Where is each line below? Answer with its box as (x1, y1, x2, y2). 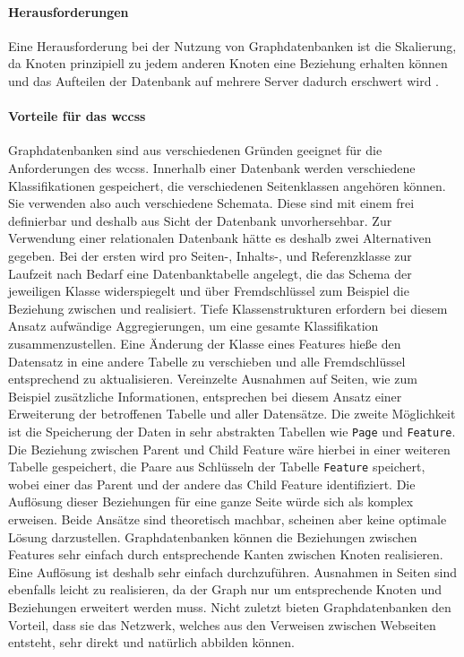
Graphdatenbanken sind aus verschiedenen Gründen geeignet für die (8, 141, 382, 160)
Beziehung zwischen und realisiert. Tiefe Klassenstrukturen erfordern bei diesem (8, 298, 448, 317)
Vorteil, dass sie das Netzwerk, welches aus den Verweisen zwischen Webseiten (8, 615, 436, 634)
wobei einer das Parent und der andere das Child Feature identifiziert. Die (8, 474, 416, 493)
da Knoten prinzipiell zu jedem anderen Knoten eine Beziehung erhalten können (8, 54, 448, 73)
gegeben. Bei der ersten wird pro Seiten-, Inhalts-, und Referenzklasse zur (8, 246, 412, 264)
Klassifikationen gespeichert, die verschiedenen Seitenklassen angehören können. (8, 176, 446, 195)
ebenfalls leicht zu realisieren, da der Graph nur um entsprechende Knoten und (8, 580, 442, 599)
